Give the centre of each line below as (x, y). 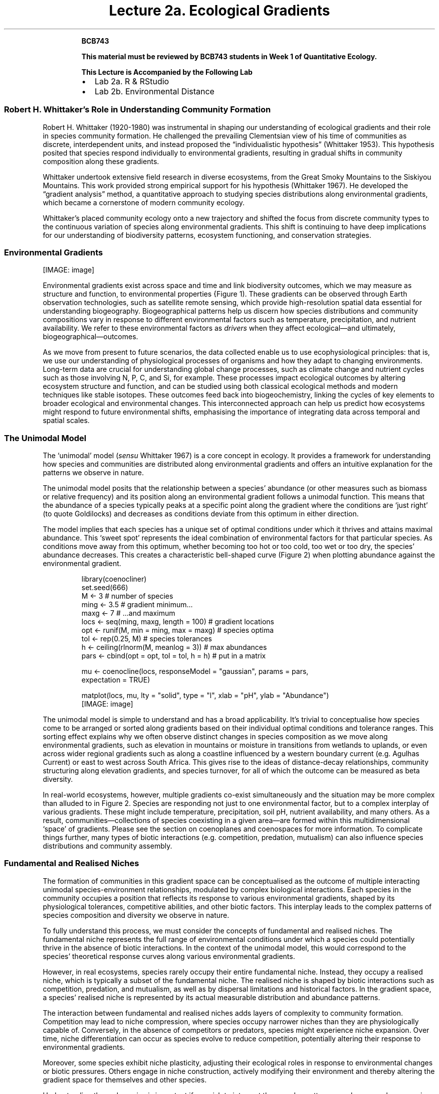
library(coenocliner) (114, 579)
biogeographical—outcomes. (90, 337)
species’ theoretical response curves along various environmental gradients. (169, 956)
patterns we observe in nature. (93, 472)
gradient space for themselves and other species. (125, 1079)
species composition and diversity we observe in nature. (136, 915)
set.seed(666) (105, 587)
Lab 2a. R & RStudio (132, 81)
